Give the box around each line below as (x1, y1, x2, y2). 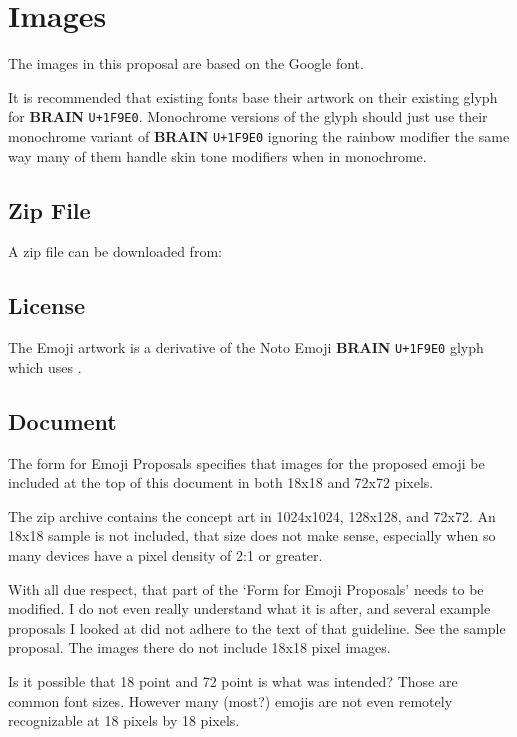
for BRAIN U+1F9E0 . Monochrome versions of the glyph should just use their (8, 106, 488, 127)
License (8, 290, 86, 321)
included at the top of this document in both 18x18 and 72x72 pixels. (8, 472, 434, 493)
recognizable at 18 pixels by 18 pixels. (8, 710, 240, 731)
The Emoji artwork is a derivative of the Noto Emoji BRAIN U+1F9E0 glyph (8, 337, 484, 358)
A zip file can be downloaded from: (8, 241, 222, 262)
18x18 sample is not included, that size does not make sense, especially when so (8, 525, 496, 546)
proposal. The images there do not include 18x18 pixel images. (8, 637, 391, 658)
